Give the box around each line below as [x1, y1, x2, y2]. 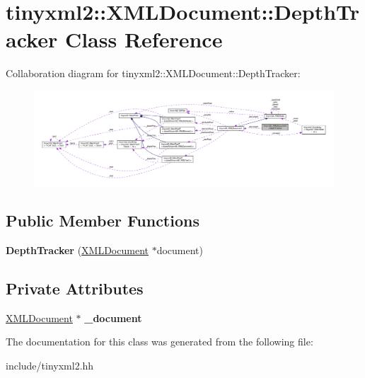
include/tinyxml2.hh [6, 358, 94, 373]
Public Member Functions [6, 210, 199, 231]
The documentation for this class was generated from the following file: [6, 334, 313, 349]
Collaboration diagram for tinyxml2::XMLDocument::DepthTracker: [6, 66, 301, 81]
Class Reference [64, 25, 223, 54]
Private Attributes [6, 277, 144, 299]
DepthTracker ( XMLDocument [6, 243, 149, 258]
